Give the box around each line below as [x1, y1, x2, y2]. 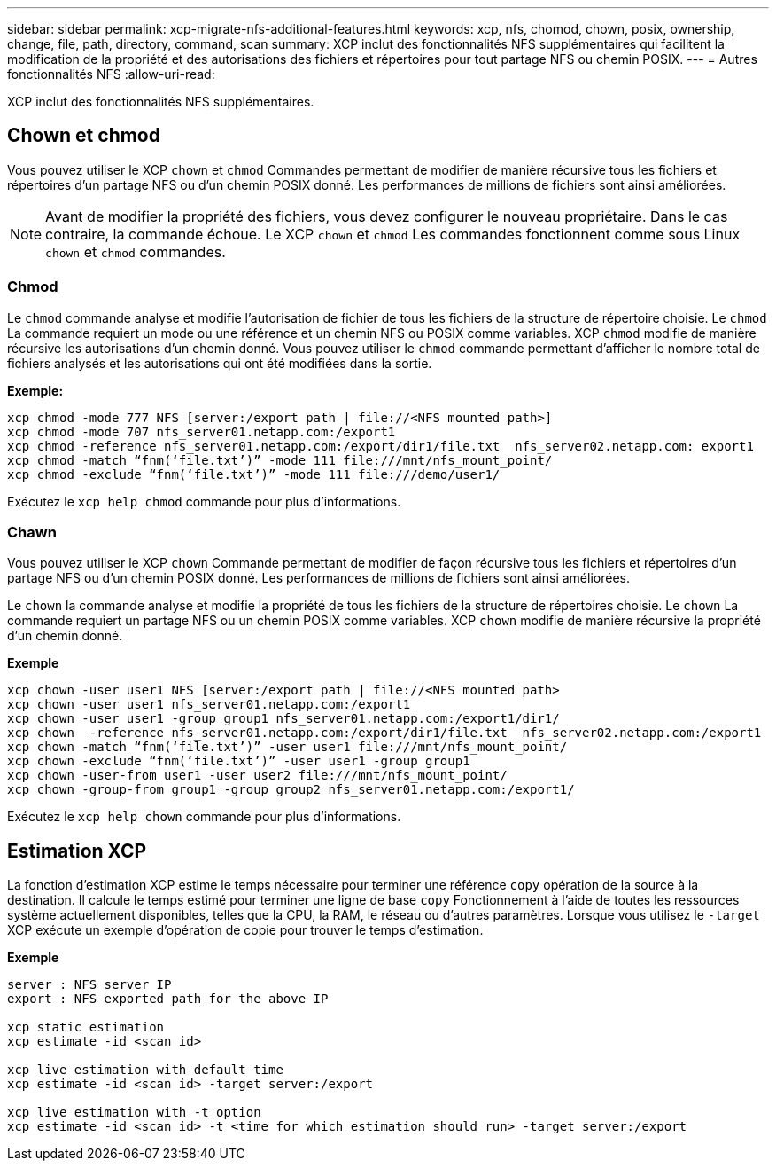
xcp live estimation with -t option [7, 1105, 261, 1120]
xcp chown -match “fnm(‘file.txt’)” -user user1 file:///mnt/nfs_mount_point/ [7, 740, 568, 755]
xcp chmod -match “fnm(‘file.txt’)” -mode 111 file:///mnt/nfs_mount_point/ [7, 452, 553, 467]
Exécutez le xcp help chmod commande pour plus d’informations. [7, 493, 401, 509]
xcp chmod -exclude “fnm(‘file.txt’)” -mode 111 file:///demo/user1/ [7, 466, 501, 482]
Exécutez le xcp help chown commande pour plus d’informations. [7, 809, 401, 825]
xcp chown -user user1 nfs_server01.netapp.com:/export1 [7, 697, 411, 712]
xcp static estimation [7, 1020, 165, 1035]
